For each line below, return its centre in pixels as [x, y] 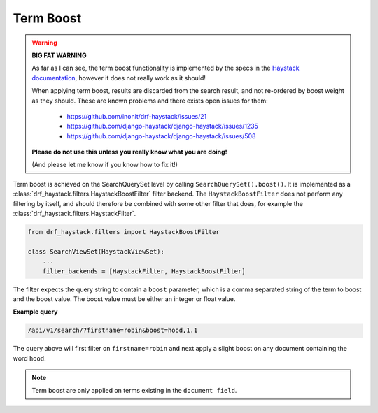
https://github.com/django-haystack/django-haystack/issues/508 [161, 136]
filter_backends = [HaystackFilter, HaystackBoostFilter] [144, 271]
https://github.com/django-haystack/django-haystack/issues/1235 [163, 126]
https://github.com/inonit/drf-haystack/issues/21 [137, 116]
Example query [36, 312]
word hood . [29, 358]
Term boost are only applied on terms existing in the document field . [134, 391]
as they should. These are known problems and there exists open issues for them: [150, 101]
